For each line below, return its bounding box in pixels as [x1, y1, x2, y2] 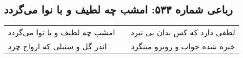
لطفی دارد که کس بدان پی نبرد [130, 27, 235, 38]
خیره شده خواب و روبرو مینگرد [131, 41, 235, 52]
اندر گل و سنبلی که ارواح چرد [8, 41, 107, 52]
